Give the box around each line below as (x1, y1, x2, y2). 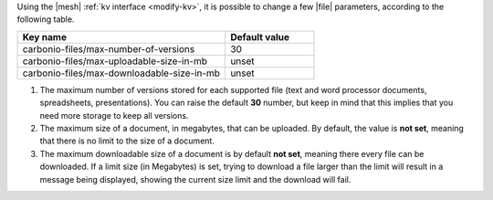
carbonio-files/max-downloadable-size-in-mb (22, 67, 221, 79)
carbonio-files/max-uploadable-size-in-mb (22, 55, 208, 68)
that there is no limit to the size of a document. (39, 135, 215, 146)
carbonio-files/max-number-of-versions (22, 42, 195, 55)
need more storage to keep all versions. (39, 110, 189, 121)
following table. (16, 14, 75, 25)
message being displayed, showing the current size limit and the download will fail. (39, 174, 351, 184)
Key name (22, 30, 68, 43)
